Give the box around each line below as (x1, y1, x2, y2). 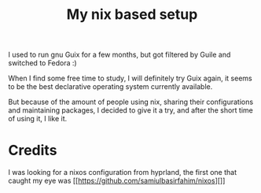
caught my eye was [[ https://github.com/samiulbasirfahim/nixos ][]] (8, 176, 226, 186)
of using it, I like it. (8, 114, 68, 124)
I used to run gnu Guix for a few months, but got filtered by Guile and (8, 50, 231, 60)
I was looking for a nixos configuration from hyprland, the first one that (8, 168, 237, 177)
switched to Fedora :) (8, 58, 77, 68)
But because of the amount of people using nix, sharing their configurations (8, 97, 254, 107)
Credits (8, 142, 57, 159)
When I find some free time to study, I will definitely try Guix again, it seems (8, 73, 253, 84)
